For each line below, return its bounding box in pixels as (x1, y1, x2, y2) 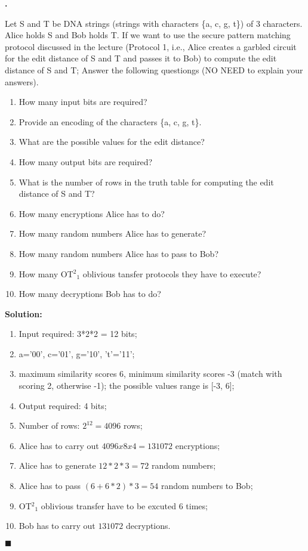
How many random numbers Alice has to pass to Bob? (19, 247, 219, 259)
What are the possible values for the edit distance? (19, 135, 205, 148)
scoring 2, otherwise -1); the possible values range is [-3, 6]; (19, 379, 235, 392)
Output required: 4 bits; (19, 399, 107, 411)
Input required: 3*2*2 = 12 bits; (19, 327, 137, 340)
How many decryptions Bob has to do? (19, 287, 161, 300)
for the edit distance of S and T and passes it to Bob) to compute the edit (5, 52, 277, 64)
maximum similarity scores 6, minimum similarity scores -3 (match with (19, 367, 282, 380)
